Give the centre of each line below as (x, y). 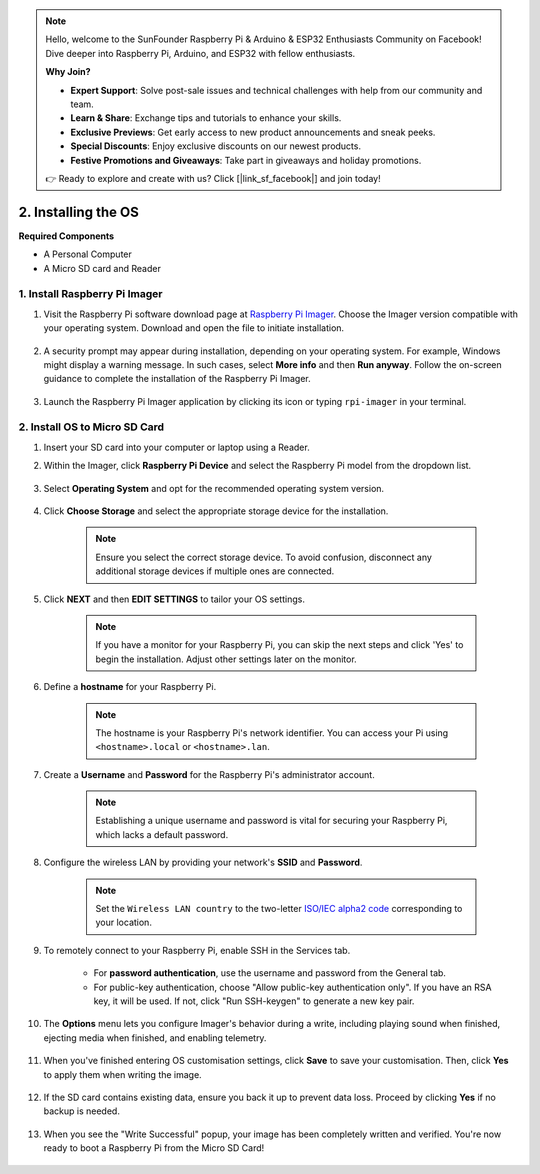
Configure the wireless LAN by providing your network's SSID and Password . (203, 862)
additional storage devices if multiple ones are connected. (215, 571)
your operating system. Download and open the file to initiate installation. (194, 328)
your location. (123, 922)
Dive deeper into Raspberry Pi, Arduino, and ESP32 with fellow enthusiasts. (200, 53)
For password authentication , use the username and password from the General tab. (270, 973)
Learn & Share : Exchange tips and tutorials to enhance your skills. (206, 118)
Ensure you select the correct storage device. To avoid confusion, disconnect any (263, 557)
